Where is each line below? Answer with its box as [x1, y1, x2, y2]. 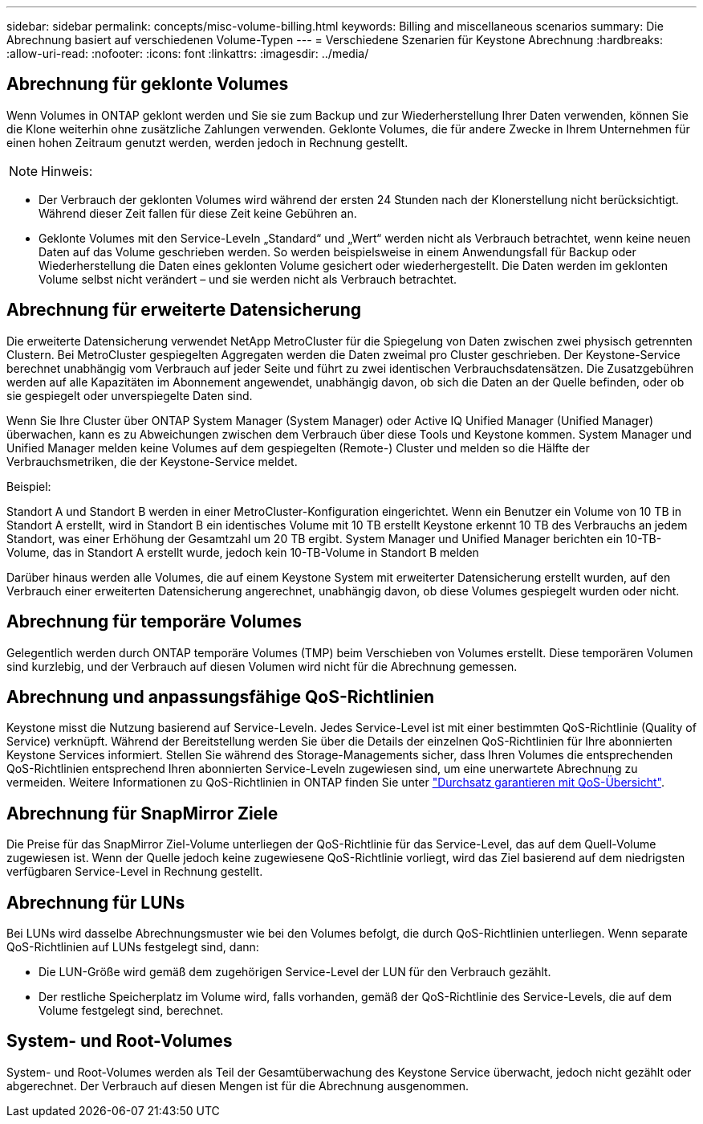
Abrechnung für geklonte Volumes [6, 74, 289, 95]
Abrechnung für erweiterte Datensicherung [6, 300, 362, 321]
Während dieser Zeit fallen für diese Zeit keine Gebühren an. [39, 206, 357, 220]
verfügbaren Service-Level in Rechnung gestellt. [6, 864, 263, 879]
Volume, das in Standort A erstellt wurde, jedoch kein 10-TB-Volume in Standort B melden [6, 545, 479, 559]
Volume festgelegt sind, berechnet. [39, 1003, 224, 1018]
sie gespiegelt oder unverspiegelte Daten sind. [6, 388, 253, 403]
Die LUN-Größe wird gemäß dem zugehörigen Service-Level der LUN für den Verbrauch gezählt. [39, 965, 551, 979]
